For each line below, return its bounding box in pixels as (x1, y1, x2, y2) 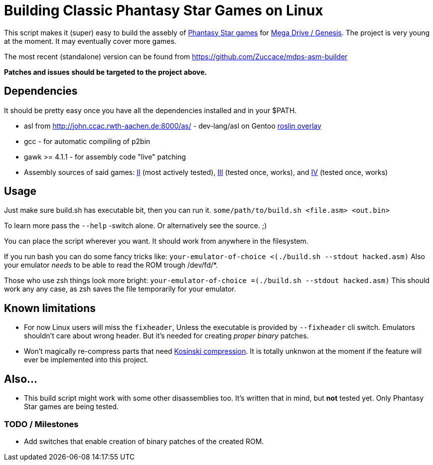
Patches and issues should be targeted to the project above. (4, 67, 207, 76)
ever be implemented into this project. (24, 355, 148, 364)
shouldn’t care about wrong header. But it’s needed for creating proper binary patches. (24, 331, 309, 340)
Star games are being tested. (24, 402, 119, 411)
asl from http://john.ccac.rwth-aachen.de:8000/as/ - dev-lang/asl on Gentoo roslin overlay (24, 121, 321, 130)
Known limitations (4, 302, 96, 314)
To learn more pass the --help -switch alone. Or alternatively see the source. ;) (4, 221, 267, 230)
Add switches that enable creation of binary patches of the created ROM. (24, 437, 264, 446)
